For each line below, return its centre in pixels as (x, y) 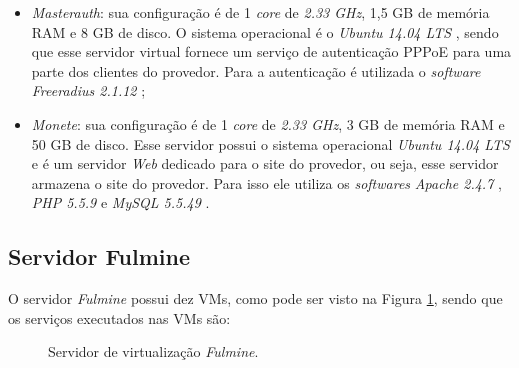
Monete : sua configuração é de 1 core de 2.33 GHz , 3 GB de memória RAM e (268, 123)
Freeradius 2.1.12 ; (88, 90)
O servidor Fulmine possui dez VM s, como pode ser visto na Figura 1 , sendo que (255, 298)
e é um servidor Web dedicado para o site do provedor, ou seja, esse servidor (265, 163)
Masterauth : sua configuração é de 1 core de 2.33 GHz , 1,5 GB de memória (260, 12)
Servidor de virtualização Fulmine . (153, 351)
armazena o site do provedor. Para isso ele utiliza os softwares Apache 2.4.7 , (266, 182)
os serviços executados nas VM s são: (119, 317)
